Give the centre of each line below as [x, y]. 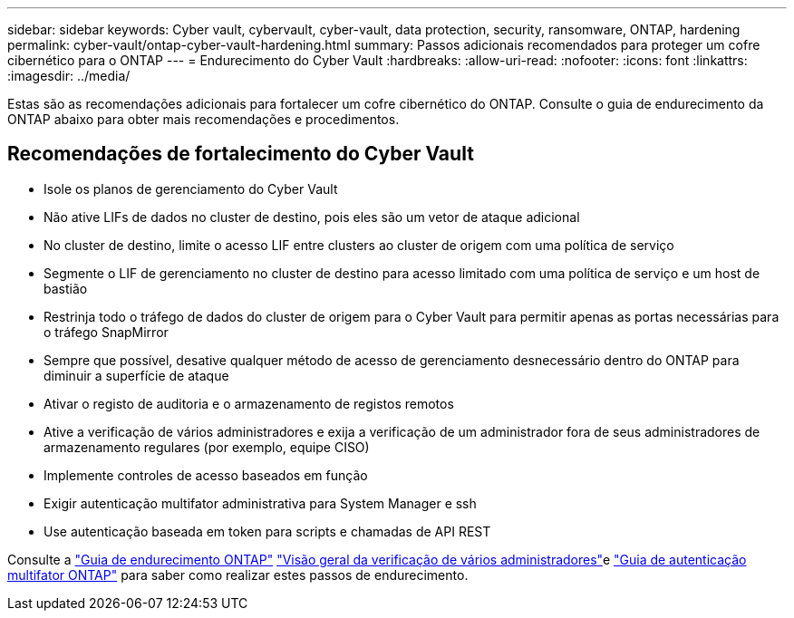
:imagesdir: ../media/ [69, 76]
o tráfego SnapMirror [106, 332]
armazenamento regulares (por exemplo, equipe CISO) [207, 447]
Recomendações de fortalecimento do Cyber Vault [241, 154]
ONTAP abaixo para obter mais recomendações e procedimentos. [203, 119]
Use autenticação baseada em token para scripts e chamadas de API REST [267, 531]
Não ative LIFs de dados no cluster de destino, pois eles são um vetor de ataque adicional [312, 217]
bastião [66, 288]
